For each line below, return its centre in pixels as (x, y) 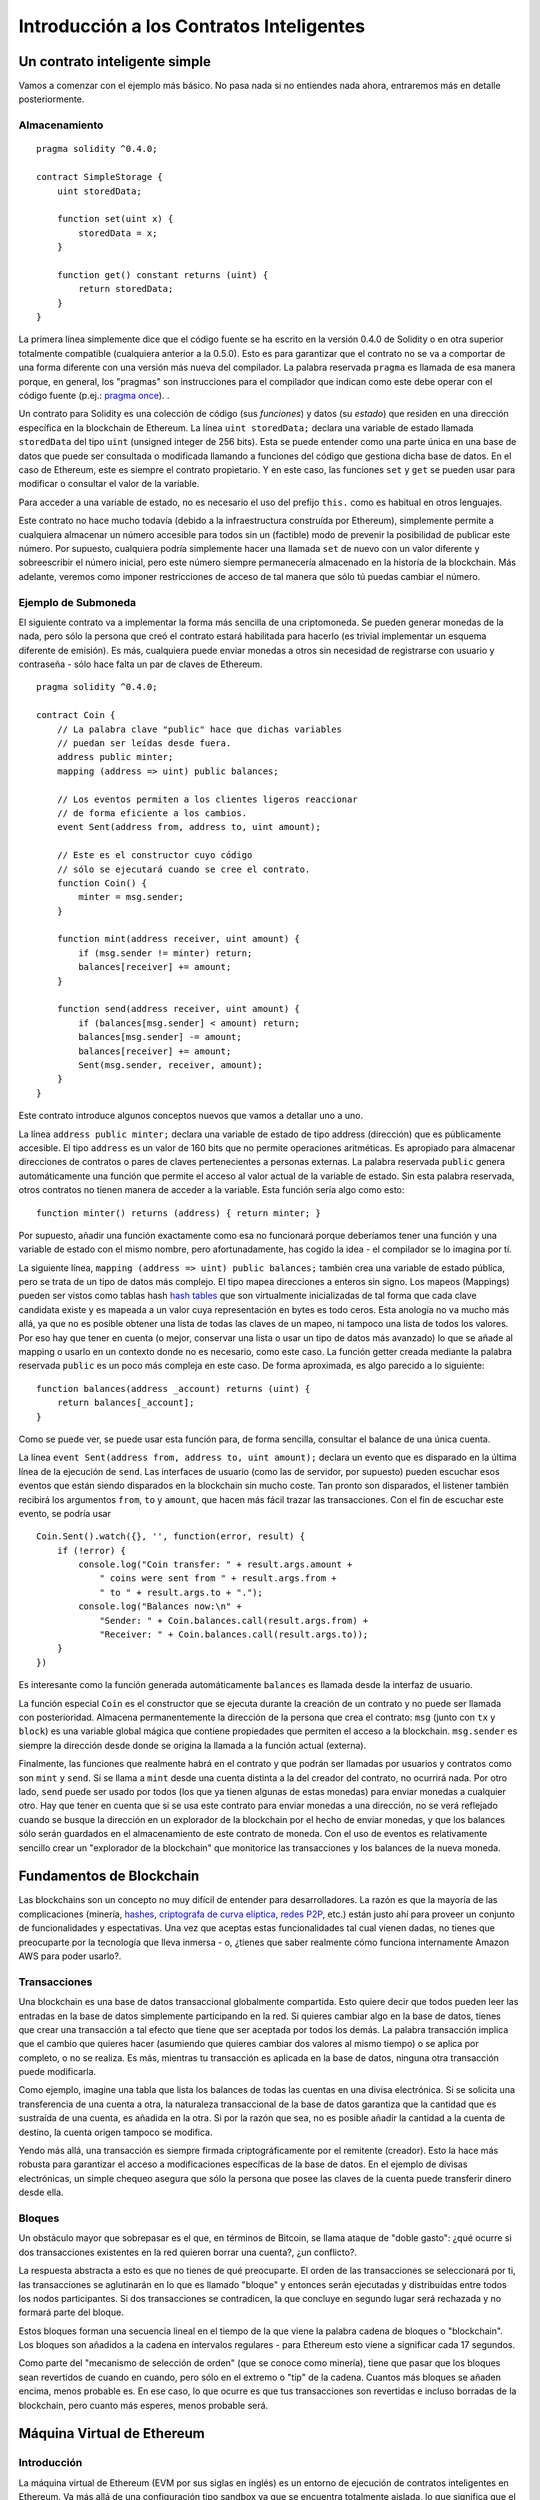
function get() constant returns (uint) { (162, 274)
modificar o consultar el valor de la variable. (109, 484)
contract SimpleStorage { (100, 177)
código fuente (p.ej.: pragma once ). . (94, 396)
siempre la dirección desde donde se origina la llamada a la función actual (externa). (192, 1745)
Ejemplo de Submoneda (77, 602)
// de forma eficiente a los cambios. (152, 813)
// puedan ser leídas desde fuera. (144, 743)
